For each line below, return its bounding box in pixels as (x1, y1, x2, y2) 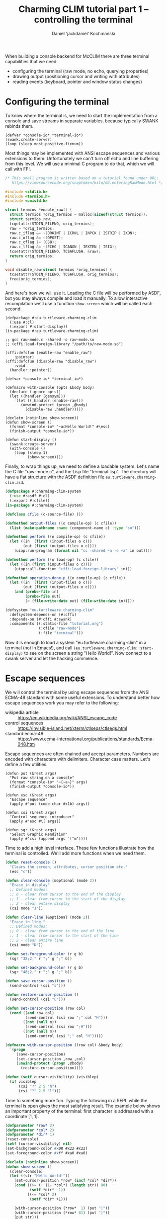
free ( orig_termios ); (9, 276, 52, 281)
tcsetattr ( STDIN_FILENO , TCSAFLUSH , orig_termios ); (9, 272, 119, 277)
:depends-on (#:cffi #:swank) (9, 616, 72, 622)
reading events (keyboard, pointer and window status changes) (12, 79, 143, 85)
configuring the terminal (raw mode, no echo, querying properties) (12, 68, 149, 74)
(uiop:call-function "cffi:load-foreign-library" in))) (14, 566, 133, 571)
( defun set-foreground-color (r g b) (5, 951, 83, 957)
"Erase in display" (9, 882, 50, 888)
